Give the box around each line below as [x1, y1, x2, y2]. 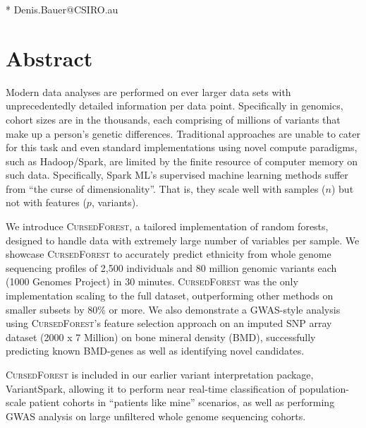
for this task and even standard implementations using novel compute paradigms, [6, 140, 358, 155]
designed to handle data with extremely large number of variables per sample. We [6, 232, 360, 247]
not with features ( [6, 195, 87, 210]
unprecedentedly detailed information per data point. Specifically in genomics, [6, 98, 343, 113]
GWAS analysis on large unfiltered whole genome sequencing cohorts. [6, 408, 306, 423]
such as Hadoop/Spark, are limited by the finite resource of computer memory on [6, 153, 358, 168]
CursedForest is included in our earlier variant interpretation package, [6, 367, 314, 381]
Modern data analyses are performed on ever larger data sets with [6, 84, 291, 99]
